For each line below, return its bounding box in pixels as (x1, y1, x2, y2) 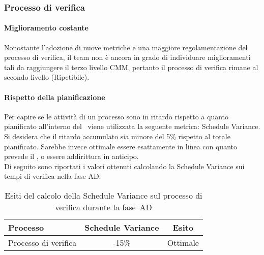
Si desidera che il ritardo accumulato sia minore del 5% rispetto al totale (4, 131, 230, 141)
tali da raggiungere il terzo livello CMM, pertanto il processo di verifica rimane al (4, 61, 258, 72)
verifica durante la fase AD (55, 201, 152, 213)
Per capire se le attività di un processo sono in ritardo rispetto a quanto (4, 111, 229, 121)
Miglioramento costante (4, 22, 89, 33)
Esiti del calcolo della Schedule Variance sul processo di (5, 189, 202, 201)
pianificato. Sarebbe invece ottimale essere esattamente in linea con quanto (4, 141, 237, 151)
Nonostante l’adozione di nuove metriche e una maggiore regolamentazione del (4, 42, 248, 52)
